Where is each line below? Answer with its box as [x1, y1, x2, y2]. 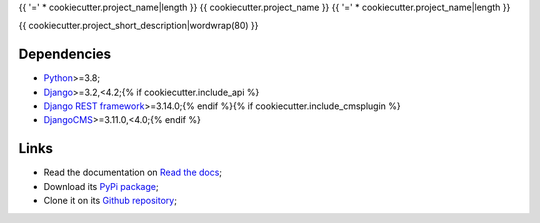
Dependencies [18, 46, 112, 63]
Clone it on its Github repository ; [43, 195, 177, 207]
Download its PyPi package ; [43, 180, 159, 192]
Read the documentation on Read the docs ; [43, 166, 223, 179]
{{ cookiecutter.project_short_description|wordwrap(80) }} [18, 20, 259, 32]
